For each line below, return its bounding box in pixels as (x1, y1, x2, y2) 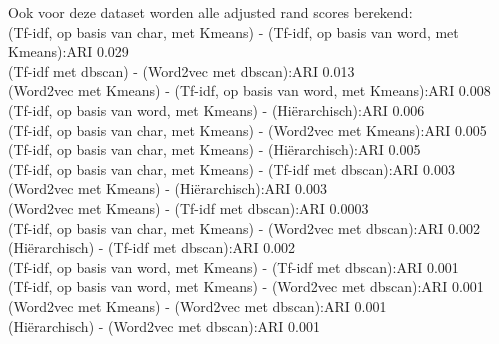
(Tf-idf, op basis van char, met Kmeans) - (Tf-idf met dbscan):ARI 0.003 (8, 158, 455, 179)
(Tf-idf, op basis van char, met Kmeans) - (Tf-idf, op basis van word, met (8, 21, 459, 42)
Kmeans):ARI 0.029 (8, 41, 129, 62)
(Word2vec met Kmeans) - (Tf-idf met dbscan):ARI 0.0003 (8, 197, 369, 218)
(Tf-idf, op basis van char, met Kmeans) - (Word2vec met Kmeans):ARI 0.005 (8, 119, 487, 140)
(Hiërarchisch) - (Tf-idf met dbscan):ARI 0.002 (8, 237, 296, 258)
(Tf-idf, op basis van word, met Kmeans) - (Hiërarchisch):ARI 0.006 (8, 99, 425, 120)
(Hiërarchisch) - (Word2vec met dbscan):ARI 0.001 (8, 315, 320, 336)
